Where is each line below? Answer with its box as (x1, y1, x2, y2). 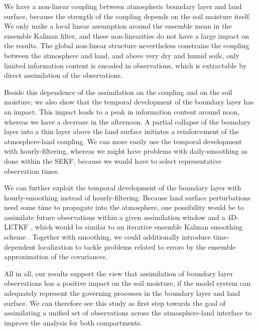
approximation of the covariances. (4, 251, 107, 262)
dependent (4, 241, 36, 252)
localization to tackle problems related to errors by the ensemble (38, 241, 236, 252)
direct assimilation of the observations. (4, 70, 123, 80)
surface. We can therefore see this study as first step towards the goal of (4, 297, 225, 308)
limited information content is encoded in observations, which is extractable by (4, 60, 247, 70)
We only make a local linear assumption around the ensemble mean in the (4, 21, 232, 31)
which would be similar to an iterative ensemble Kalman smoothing (35, 222, 243, 232)
